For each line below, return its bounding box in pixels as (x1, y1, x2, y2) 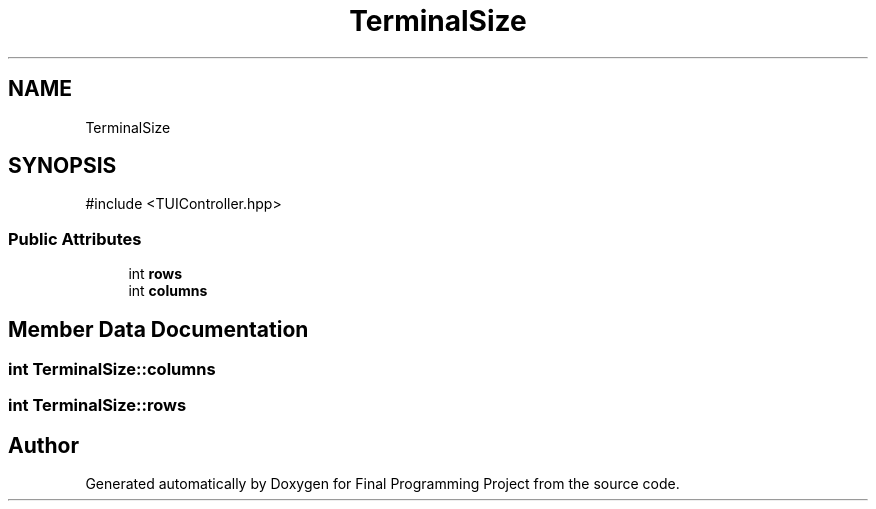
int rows (128, 265, 183, 283)
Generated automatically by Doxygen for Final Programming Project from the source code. (85, 475, 680, 493)
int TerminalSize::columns (8, 359, 216, 380)
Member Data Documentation (8, 316, 309, 342)
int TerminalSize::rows (8, 395, 187, 416)
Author (8, 432, 79, 458)
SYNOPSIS (8, 153, 117, 179)
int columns (128, 282, 208, 300)
